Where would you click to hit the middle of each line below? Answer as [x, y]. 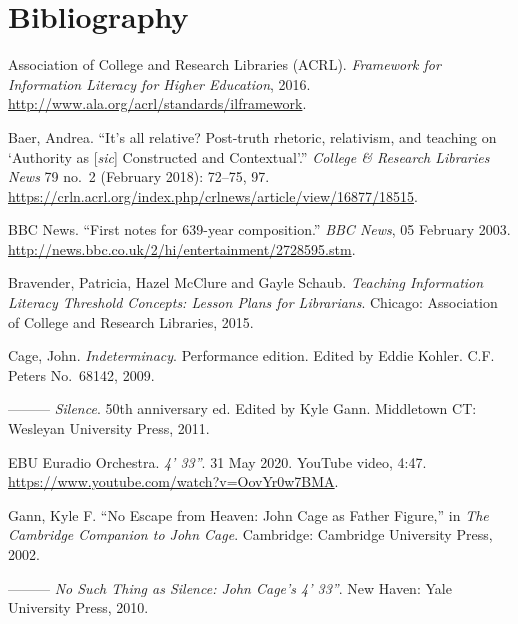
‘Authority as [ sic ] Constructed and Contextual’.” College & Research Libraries [249, 156]
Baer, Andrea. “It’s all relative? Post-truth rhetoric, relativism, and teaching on [252, 136]
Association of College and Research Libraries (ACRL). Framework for [224, 64]
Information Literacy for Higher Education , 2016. [159, 83]
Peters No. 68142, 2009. [81, 374]
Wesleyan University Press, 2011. [109, 428]
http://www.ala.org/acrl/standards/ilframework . [157, 103]
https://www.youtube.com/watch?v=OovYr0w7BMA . [173, 481]
